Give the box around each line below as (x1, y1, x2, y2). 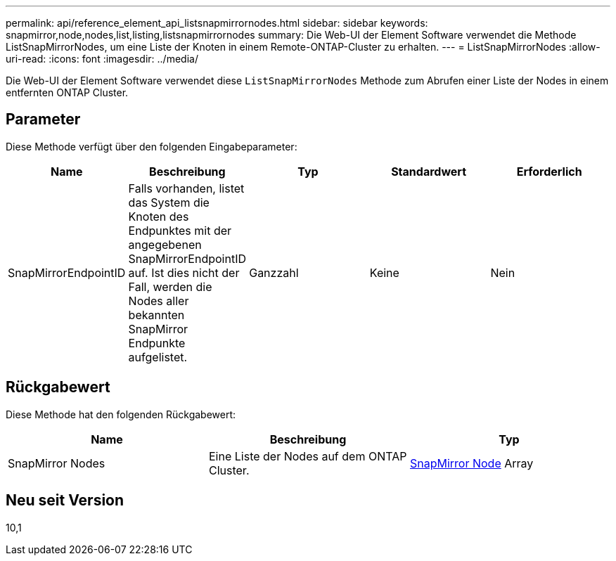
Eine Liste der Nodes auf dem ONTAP (208, 449, 407, 463)
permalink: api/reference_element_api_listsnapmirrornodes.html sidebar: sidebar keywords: (6, 17, 428, 29)
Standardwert (391, 164, 466, 179)
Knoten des (128, 209, 189, 224)
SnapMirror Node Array (409, 456, 534, 470)
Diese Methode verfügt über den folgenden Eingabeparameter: (6, 140, 297, 153)
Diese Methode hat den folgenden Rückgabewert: (6, 408, 236, 420)
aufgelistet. (128, 349, 188, 364)
